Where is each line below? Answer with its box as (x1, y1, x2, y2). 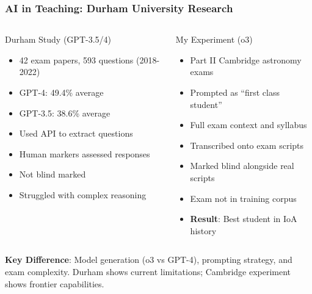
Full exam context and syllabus (190, 118, 307, 131)
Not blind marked (19, 168, 86, 181)
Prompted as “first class (190, 86, 280, 98)
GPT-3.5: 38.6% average (19, 106, 111, 119)
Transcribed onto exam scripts (190, 138, 304, 151)
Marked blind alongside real (190, 159, 294, 172)
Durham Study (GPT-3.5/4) (5, 33, 112, 46)
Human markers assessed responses (19, 147, 150, 160)
